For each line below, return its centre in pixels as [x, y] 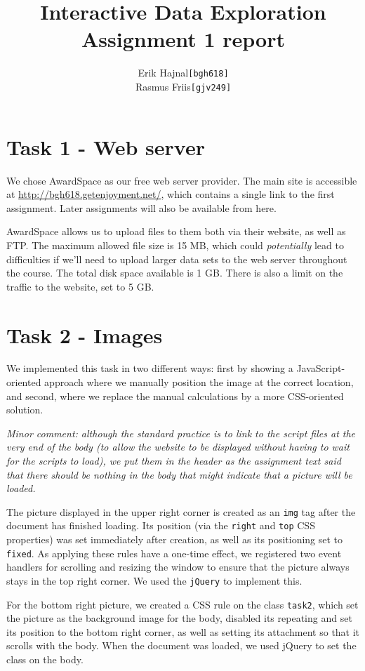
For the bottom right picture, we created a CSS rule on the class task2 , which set [182, 604]
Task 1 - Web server [106, 146]
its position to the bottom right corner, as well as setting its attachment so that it [183, 631]
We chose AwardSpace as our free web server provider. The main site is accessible [182, 180]
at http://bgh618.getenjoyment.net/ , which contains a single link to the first [171, 194]
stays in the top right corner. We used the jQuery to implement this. [154, 580]
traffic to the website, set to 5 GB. [80, 286]
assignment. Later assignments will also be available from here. [141, 207]
